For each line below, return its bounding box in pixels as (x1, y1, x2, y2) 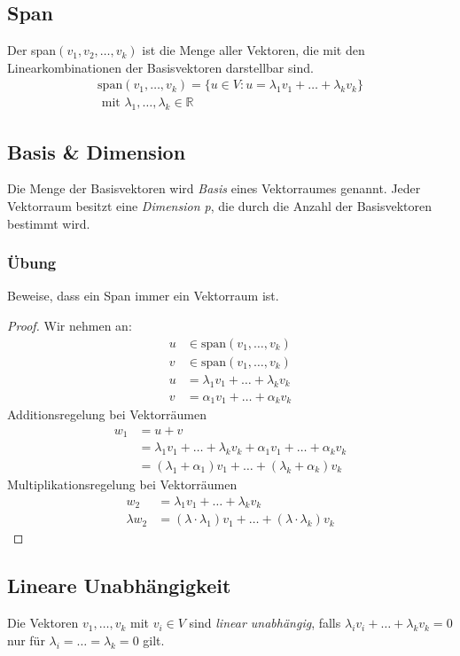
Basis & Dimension (7, 137, 186, 165)
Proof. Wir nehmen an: (7, 316, 132, 335)
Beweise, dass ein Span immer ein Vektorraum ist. (7, 286, 279, 305)
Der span (7, 41, 57, 59)
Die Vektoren (7, 613, 79, 632)
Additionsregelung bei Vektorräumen (7, 405, 207, 424)
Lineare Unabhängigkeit (7, 572, 231, 599)
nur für (7, 630, 45, 649)
